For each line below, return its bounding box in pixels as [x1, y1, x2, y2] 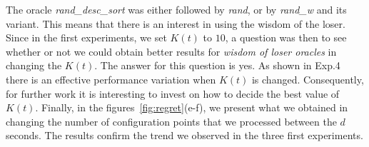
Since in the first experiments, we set [6, 30, 167, 45]
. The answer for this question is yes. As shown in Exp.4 [94, 58, 340, 73]
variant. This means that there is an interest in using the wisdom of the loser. [6, 16, 345, 31]
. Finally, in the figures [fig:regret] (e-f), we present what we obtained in [35, 100, 348, 115]
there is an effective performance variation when [6, 71, 216, 86]
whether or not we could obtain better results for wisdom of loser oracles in [6, 44, 337, 59]
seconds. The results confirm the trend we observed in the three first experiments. [6, 128, 363, 143]
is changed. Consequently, [251, 71, 364, 86]
